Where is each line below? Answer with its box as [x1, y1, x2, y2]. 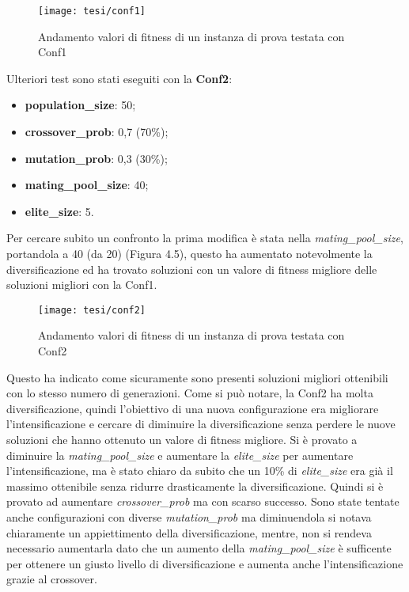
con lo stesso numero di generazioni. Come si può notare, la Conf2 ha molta [6, 385, 373, 401]
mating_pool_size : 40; [25, 176, 149, 193]
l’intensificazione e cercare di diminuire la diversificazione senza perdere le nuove [6, 416, 396, 432]
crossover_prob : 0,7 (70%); [25, 123, 169, 140]
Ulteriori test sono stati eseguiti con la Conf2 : [6, 70, 233, 86]
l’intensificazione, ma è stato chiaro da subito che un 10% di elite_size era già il [6, 462, 393, 479]
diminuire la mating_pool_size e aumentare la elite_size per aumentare [6, 446, 354, 463]
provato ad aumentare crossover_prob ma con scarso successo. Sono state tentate [6, 493, 400, 510]
